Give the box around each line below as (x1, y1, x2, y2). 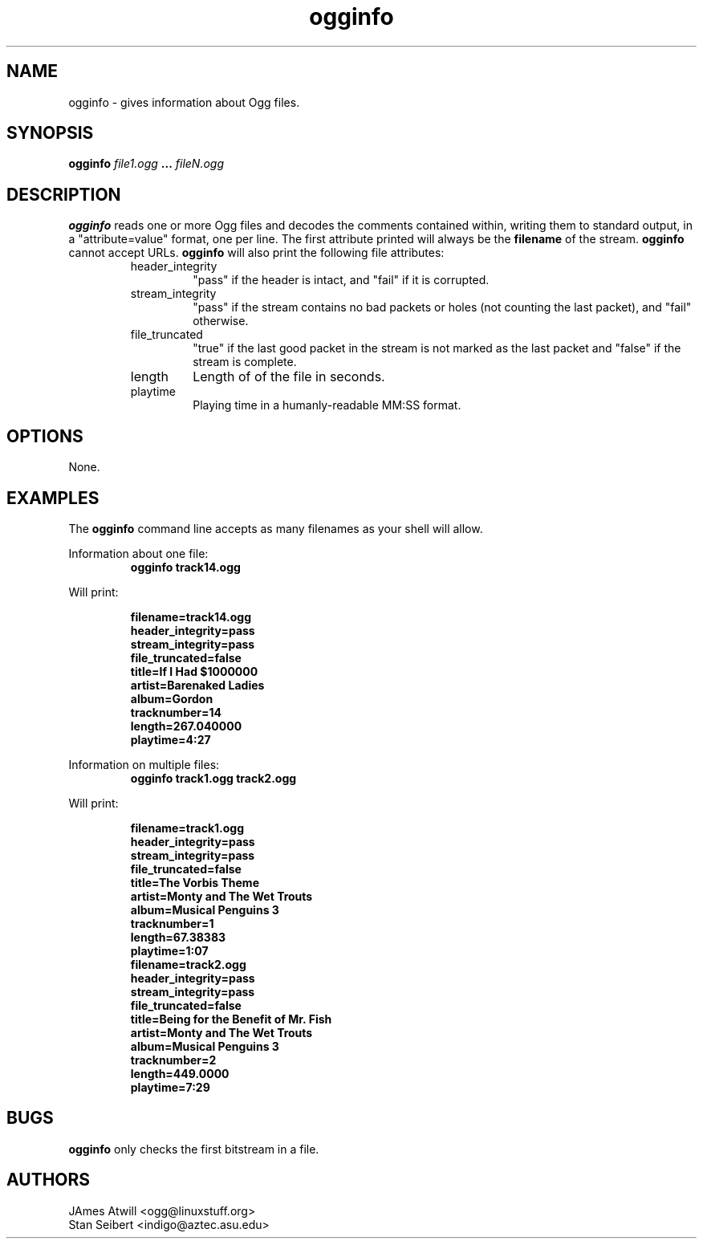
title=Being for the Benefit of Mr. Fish (130, 1011, 332, 1026)
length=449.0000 (130, 1066, 230, 1080)
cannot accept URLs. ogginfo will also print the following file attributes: (68, 246, 445, 260)
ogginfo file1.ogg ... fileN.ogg (68, 157, 225, 171)
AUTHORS (6, 1170, 91, 1190)
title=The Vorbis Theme (130, 875, 259, 889)
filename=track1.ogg (130, 820, 244, 835)
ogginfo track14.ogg (130, 559, 241, 574)
